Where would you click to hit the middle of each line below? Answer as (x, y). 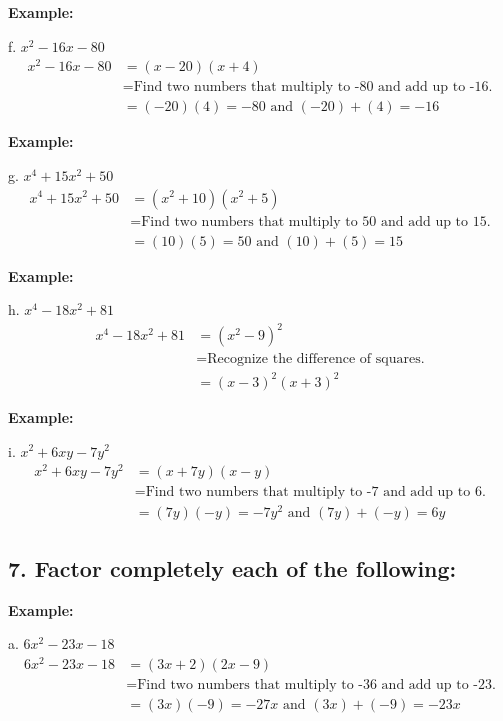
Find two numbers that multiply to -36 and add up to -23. (316, 684)
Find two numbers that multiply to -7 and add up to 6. (315, 492)
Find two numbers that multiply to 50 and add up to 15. (316, 221)
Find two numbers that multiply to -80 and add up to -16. (313, 87)
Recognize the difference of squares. (316, 359)
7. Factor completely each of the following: (232, 567)
